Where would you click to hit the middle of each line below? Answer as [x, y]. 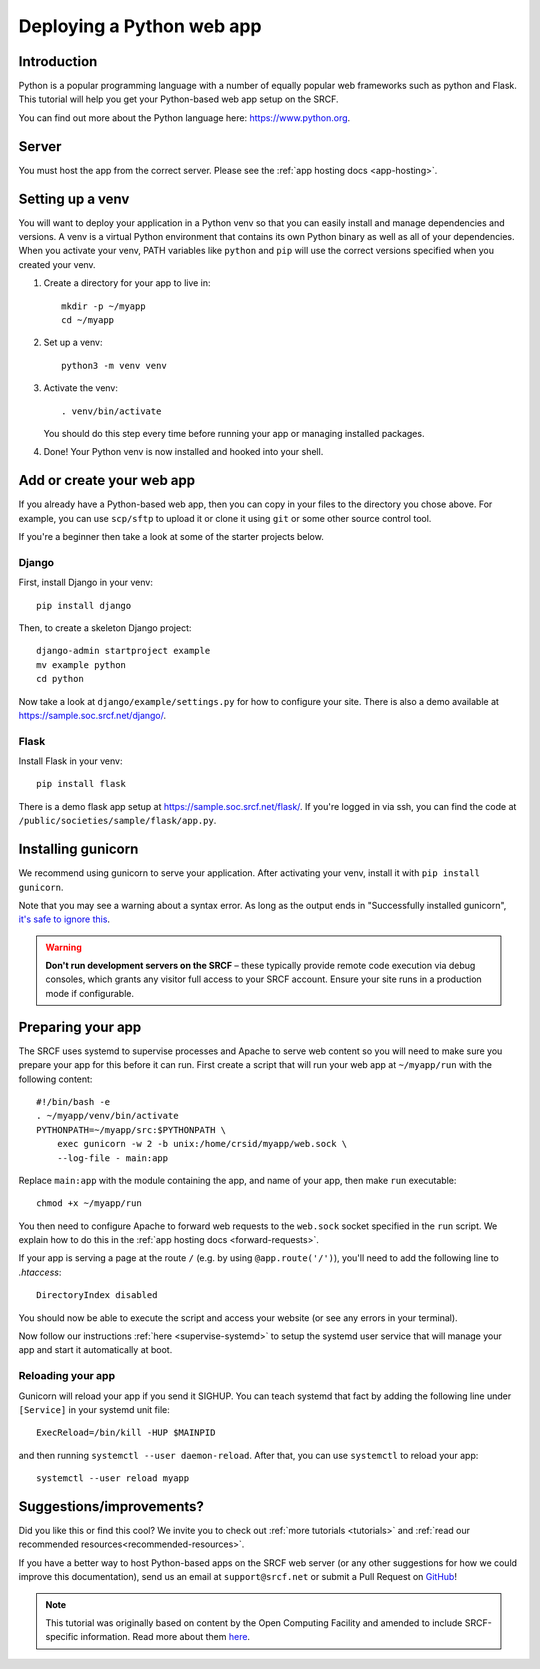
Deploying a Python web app [140, 26]
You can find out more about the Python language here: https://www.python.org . [184, 117]
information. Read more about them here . [165, 1637]
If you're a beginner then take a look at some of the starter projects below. [171, 537]
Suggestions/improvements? [111, 1506]
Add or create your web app [107, 480]
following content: [55, 1079]
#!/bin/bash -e [73, 1101]
